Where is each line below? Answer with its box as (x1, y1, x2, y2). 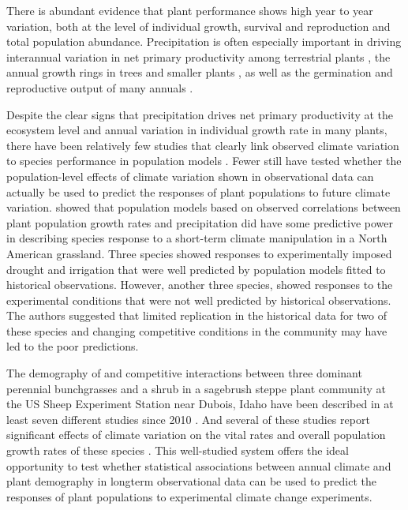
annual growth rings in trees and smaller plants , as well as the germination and (6, 64, 393, 81)
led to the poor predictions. (6, 338, 139, 354)
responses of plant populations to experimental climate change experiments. (6, 488, 372, 504)
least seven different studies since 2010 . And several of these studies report (6, 411, 370, 427)
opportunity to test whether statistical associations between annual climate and (6, 457, 391, 474)
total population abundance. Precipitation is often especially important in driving (6, 33, 402, 50)
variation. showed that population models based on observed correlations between (6, 199, 401, 216)
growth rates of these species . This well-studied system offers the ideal (6, 442, 349, 459)
